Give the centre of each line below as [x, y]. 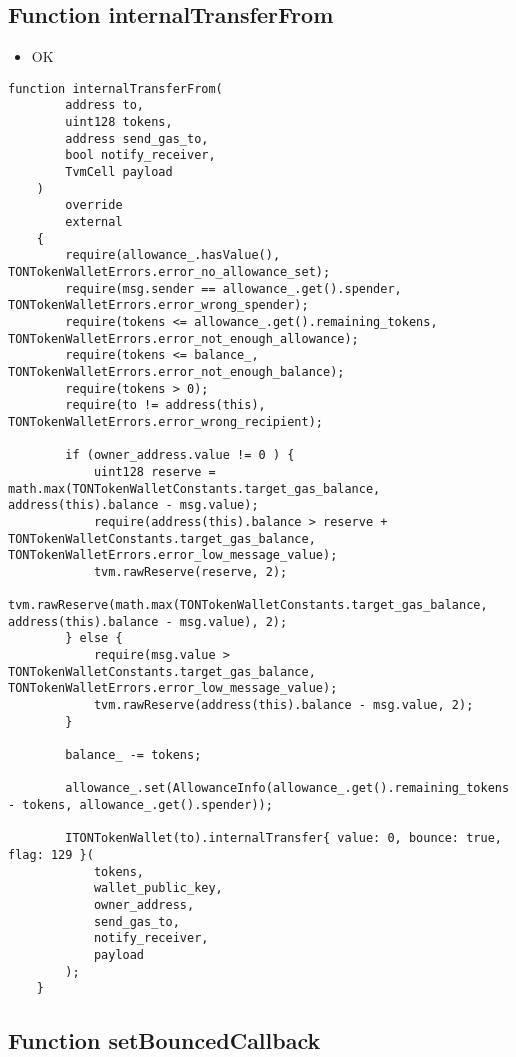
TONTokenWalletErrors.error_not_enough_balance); [176, 371]
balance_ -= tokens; [133, 755]
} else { [94, 638]
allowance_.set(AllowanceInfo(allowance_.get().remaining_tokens [287, 788]
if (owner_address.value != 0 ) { [180, 455]
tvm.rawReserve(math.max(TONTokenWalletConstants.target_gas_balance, [248, 605]
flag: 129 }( [51, 854]
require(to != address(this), [165, 405]
